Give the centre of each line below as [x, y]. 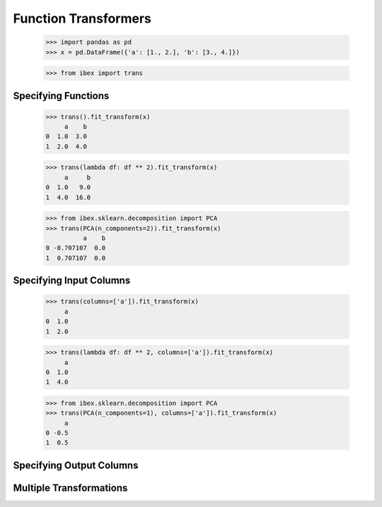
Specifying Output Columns [76, 465]
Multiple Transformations [70, 488]
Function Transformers [82, 18]
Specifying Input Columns [72, 281]
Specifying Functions [61, 96]
